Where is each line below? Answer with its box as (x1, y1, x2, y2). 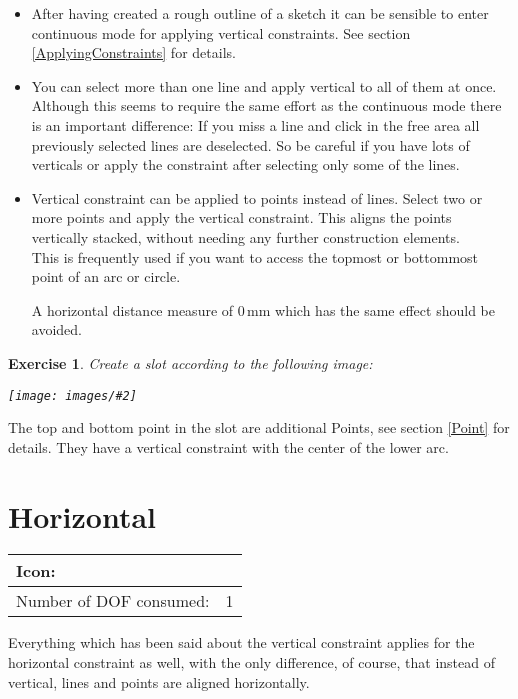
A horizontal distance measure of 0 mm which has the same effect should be (31, 299, 495, 320)
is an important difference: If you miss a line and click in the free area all (31, 114, 480, 135)
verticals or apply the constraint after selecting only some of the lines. (31, 154, 460, 175)
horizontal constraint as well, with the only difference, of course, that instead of (8, 652, 495, 673)
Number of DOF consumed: (16, 589, 210, 613)
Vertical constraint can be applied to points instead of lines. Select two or (31, 187, 483, 208)
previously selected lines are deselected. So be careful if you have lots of (31, 134, 470, 155)
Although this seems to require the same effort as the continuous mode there (31, 95, 502, 116)
